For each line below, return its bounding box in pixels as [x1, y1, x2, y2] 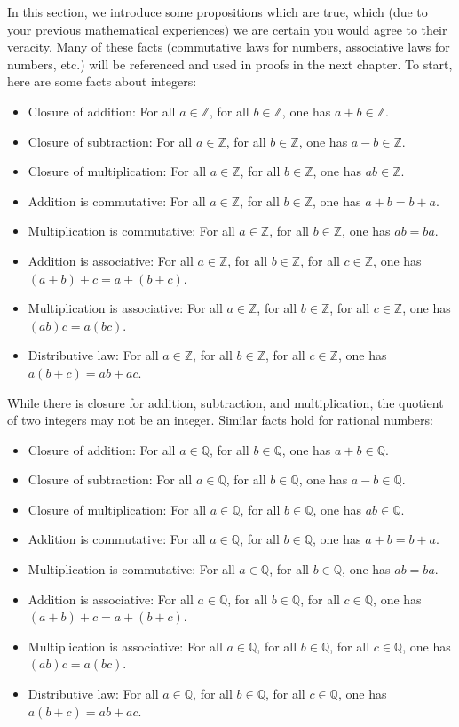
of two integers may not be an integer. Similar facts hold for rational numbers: [7, 411, 433, 429]
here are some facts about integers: [7, 72, 197, 91]
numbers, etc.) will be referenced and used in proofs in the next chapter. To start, [7, 54, 453, 73]
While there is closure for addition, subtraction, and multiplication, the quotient [7, 393, 444, 411]
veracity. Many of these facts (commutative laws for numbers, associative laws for [7, 37, 450, 56]
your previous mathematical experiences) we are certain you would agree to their [7, 20, 447, 38]
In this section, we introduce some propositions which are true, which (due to [7, 3, 428, 20]
